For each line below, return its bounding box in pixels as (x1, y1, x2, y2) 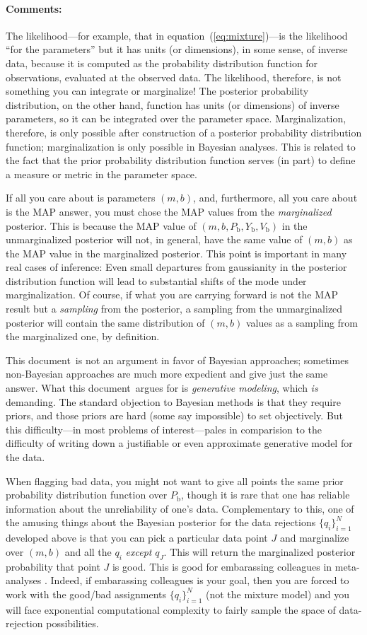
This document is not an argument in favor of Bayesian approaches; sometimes (6, 352, 349, 367)
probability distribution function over (6, 487, 168, 502)
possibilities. (46, 616, 99, 631)
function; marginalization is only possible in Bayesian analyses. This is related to (6, 139, 356, 153)
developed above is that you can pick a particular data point (6, 530, 268, 545)
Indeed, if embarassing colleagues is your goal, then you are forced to (50, 573, 349, 588)
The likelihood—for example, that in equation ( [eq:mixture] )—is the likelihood (6, 28, 348, 42)
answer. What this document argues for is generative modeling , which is (6, 380, 318, 395)
